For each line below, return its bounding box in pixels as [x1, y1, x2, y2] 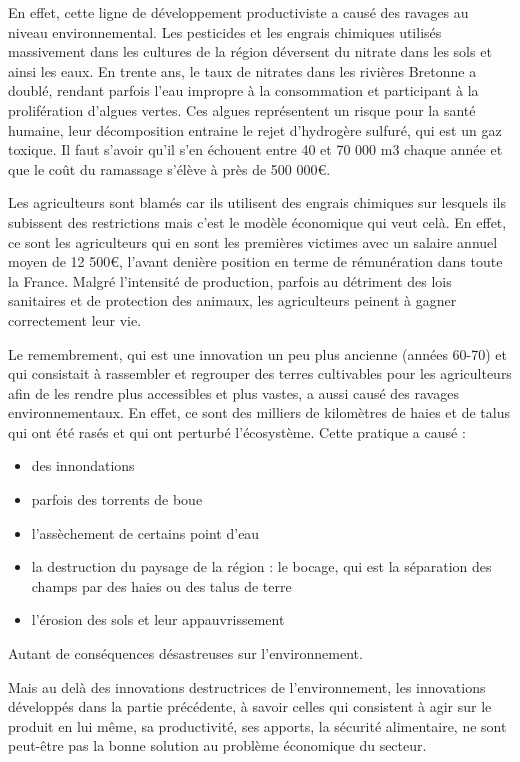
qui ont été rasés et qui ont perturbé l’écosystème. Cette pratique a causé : [8, 421, 466, 442]
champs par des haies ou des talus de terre [31, 575, 292, 596]
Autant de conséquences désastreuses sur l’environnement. [8, 643, 363, 664]
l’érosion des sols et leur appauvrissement [31, 609, 285, 630]
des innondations [31, 455, 135, 476]
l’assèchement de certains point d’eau [31, 522, 260, 543]
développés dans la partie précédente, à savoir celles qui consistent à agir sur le [8, 696, 492, 717]
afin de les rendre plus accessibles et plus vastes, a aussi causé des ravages [8, 382, 459, 403]
